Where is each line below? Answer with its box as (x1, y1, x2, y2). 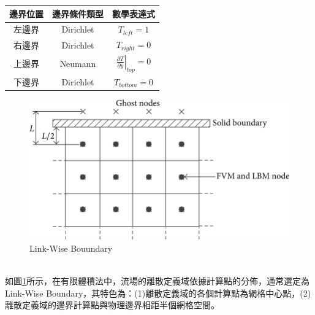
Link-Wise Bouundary (29, 242, 113, 255)
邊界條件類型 (52, 7, 104, 20)
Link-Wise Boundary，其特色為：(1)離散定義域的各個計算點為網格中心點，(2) (5, 286, 311, 299)
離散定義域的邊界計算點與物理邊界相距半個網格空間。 (5, 298, 219, 311)
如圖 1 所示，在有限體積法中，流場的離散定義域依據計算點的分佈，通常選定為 (5, 274, 309, 287)
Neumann (59, 56, 96, 69)
